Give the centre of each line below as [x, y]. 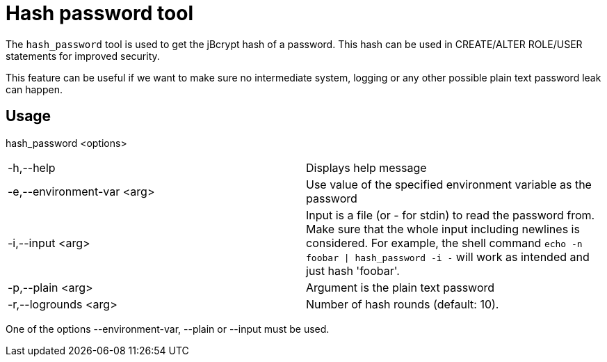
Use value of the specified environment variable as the [449, 184]
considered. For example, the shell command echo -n [444, 243]
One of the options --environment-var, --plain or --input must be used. [168, 329]
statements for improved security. [83, 56]
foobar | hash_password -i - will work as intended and [448, 257]
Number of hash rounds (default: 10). [403, 304]
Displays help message [366, 167]
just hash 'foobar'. [353, 270]
